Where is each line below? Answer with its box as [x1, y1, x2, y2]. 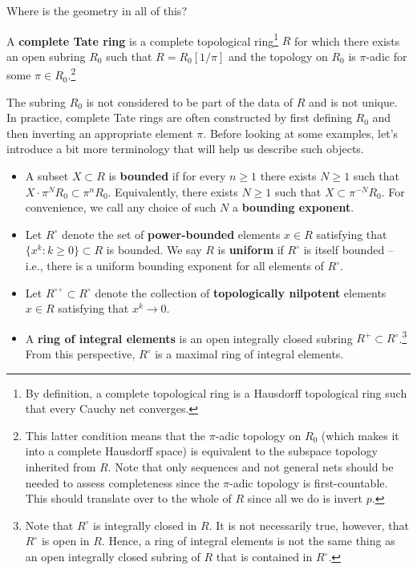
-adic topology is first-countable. [229, 474, 388, 491]
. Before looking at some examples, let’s [203, 124, 399, 141]
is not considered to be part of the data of [86, 93, 293, 110]
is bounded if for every [108, 168, 226, 184]
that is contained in [216, 548, 313, 564]
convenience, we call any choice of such [25, 199, 217, 216]
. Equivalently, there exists [107, 183, 238, 200]
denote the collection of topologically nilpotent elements [95, 284, 387, 301]
